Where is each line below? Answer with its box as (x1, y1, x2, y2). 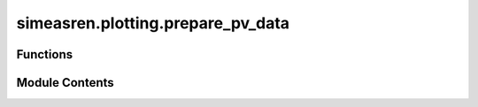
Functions (16, 47, 73, 62)
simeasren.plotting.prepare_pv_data (16, 13, 290, 33)
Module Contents (16, 75, 114, 90)
